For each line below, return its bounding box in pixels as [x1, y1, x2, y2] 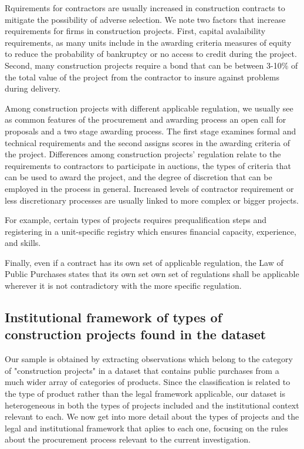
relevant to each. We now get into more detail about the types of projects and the [5, 410, 299, 423]
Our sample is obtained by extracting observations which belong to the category [5, 353, 293, 365]
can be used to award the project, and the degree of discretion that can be [5, 171, 272, 183]
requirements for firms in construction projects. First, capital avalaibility [5, 25, 266, 37]
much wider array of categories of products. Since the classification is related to [5, 376, 291, 388]
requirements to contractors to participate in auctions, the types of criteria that [5, 159, 291, 171]
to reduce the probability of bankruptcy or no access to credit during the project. [5, 48, 297, 60]
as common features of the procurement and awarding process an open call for [5, 113, 286, 126]
